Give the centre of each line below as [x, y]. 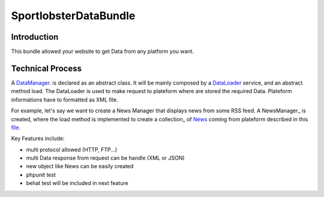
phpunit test [41, 175]
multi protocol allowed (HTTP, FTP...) [72, 150]
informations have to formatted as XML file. [64, 100]
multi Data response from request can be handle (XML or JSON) [106, 158]
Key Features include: [38, 139]
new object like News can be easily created [80, 166]
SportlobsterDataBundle [73, 16]
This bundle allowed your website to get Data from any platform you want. [103, 52]
